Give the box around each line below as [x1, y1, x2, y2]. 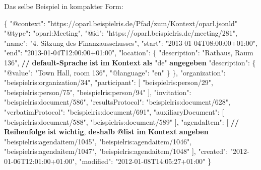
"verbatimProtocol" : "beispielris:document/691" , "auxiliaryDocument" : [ [4, 106, 224, 117]
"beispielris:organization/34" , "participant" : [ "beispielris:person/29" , [4, 77, 213, 88]
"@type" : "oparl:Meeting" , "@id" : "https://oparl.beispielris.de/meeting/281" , [4, 28, 237, 38]
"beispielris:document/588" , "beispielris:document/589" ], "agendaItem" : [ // [4, 116, 239, 127]
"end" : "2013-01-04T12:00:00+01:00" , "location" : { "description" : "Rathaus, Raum [4, 47, 253, 58]
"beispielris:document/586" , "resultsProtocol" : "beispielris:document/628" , [4, 97, 230, 107]
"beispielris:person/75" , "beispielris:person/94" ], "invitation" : [4, 87, 191, 97]
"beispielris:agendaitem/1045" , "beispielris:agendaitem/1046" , [4, 136, 192, 146]
